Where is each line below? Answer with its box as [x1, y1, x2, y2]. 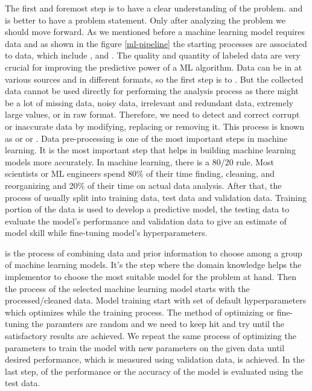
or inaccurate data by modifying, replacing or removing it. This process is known [5, 119, 305, 132]
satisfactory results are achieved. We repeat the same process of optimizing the [5, 329, 296, 342]
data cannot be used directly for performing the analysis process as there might [5, 84, 299, 97]
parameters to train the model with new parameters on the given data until [5, 341, 285, 354]
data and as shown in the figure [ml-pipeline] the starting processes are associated [5, 37, 307, 49]
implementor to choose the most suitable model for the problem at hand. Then [5, 270, 296, 283]
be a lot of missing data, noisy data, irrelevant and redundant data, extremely [5, 96, 293, 109]
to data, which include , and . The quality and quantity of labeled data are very [5, 49, 301, 62]
